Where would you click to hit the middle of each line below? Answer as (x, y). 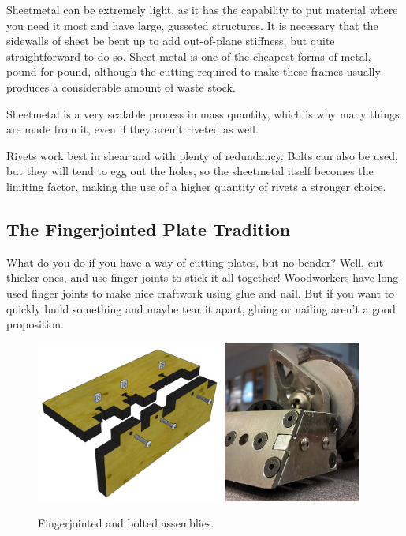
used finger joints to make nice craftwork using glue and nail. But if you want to (201, 292)
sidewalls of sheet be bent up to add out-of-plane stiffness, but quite (171, 41)
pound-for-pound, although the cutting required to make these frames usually (194, 71)
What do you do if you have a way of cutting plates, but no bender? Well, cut (195, 262)
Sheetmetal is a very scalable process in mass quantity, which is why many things (203, 113)
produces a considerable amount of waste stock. (121, 86)
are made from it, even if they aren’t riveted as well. (132, 129)
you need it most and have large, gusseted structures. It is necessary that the (192, 25)
